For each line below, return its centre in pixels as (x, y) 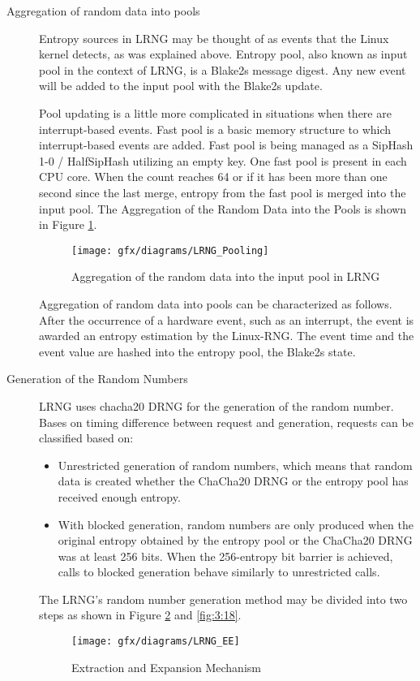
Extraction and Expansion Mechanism (166, 667)
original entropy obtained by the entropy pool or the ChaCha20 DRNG (235, 540)
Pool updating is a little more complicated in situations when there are (215, 112)
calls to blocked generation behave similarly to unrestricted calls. (219, 572)
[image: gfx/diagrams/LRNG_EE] (156, 642)
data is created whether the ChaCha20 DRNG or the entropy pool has (233, 481)
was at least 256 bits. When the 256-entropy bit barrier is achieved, (225, 556)
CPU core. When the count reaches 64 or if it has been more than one (213, 177)
